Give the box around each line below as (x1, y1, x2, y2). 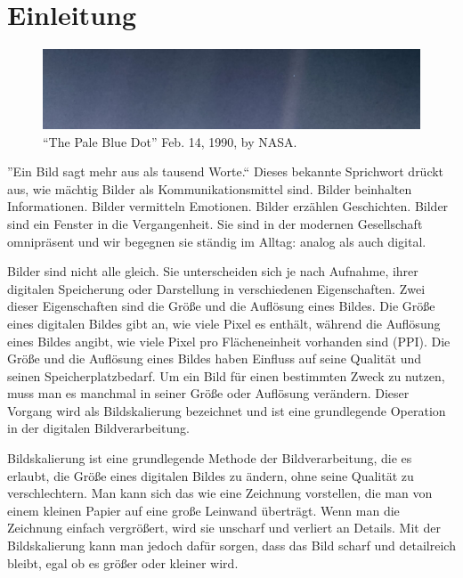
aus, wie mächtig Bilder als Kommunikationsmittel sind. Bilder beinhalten (7, 179, 412, 198)
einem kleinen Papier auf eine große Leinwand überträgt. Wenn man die (7, 501, 400, 519)
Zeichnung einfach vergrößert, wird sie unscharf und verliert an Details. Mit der (7, 518, 441, 537)
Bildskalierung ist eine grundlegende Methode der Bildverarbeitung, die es (7, 449, 412, 468)
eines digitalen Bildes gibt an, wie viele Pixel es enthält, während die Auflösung (7, 313, 441, 332)
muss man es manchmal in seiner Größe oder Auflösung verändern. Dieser (7, 384, 410, 403)
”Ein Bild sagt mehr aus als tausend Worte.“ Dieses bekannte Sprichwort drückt (7, 162, 444, 181)
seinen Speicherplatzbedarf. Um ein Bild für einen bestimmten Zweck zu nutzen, (7, 366, 445, 385)
